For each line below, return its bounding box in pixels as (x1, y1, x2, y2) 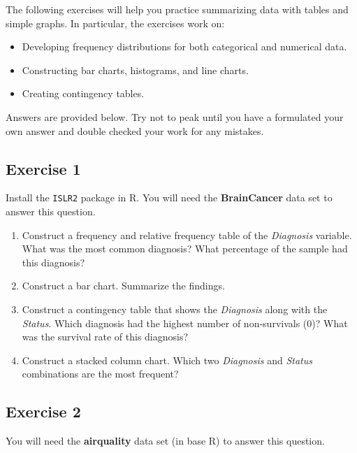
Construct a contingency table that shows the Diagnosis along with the (22, 301, 328, 316)
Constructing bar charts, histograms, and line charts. (22, 62, 249, 77)
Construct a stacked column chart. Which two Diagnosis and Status (22, 352, 312, 367)
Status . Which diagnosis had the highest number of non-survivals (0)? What (22, 315, 348, 330)
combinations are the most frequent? (22, 366, 179, 381)
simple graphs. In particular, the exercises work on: (6, 15, 225, 30)
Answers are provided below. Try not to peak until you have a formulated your (6, 109, 344, 124)
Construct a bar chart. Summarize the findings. (22, 278, 225, 293)
